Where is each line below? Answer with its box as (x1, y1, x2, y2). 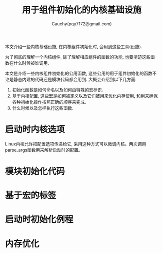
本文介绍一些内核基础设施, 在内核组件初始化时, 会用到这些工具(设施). (5, 43, 143, 49)
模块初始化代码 (5, 166, 65, 177)
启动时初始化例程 (5, 214, 74, 225)
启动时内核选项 (5, 124, 65, 135)
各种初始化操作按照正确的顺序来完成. (12, 99, 86, 105)
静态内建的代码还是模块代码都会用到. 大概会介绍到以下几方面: (13, 76, 137, 82)
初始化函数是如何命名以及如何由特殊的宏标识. (12, 87, 103, 92)
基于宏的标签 (5, 190, 57, 201)
